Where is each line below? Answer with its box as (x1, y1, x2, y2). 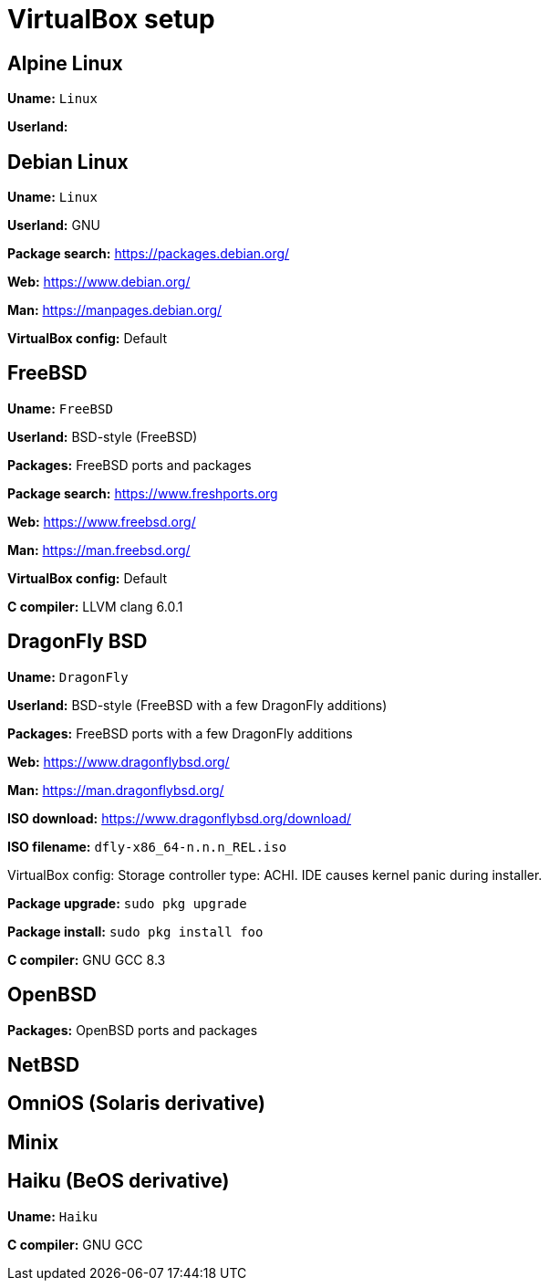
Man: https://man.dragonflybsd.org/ (7, 781, 224, 798)
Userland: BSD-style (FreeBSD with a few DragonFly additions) (7, 696, 388, 713)
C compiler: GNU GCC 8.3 (7, 951, 166, 968)
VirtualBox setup (7, 4, 215, 35)
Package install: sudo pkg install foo (7, 923, 264, 939)
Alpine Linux (7, 51, 123, 75)
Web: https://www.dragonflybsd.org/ (7, 753, 230, 770)
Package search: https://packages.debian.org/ (7, 246, 290, 262)
